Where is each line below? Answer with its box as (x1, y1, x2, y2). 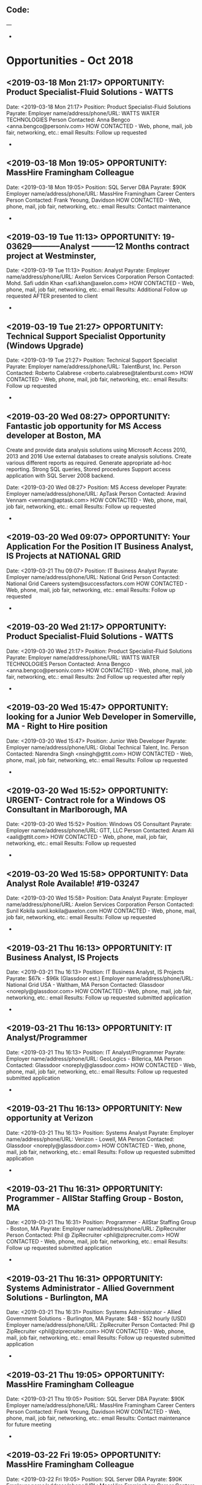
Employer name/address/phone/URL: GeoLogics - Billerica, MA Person (6, 1055, 182, 1062)
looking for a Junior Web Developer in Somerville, (6, 712, 197, 722)
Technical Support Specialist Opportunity (6, 331, 166, 341)
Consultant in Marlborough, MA (6, 804, 128, 815)
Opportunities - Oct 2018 (6, 54, 134, 67)
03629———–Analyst (6, 242, 90, 252)
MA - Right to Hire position (6, 721, 108, 731)
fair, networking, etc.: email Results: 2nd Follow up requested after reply (6, 673, 185, 680)
